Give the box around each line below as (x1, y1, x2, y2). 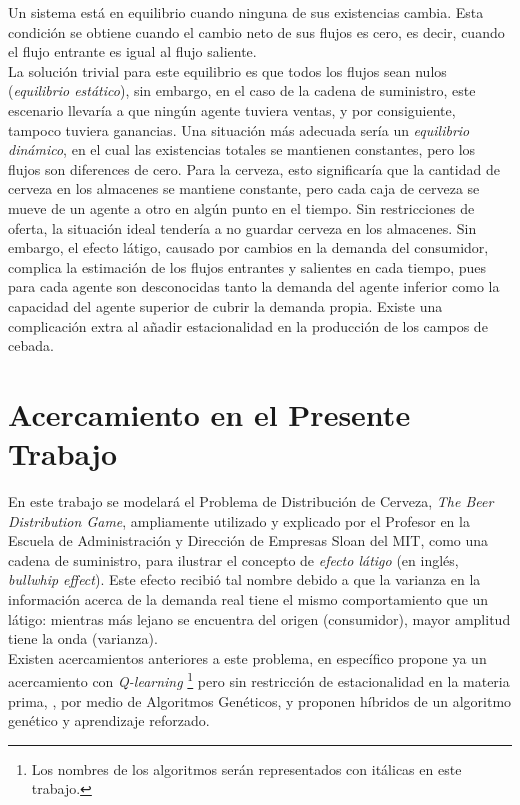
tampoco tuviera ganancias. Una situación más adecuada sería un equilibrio (8, 119, 470, 140)
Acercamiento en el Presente (8, 393, 411, 434)
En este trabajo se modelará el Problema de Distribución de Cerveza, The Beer (8, 491, 494, 511)
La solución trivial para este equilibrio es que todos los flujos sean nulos (8, 60, 447, 81)
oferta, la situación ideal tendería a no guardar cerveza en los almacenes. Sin (8, 217, 477, 238)
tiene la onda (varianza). (8, 628, 158, 649)
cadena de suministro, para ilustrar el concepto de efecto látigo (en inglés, (8, 549, 459, 570)
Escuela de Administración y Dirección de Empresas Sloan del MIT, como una (8, 530, 489, 551)
